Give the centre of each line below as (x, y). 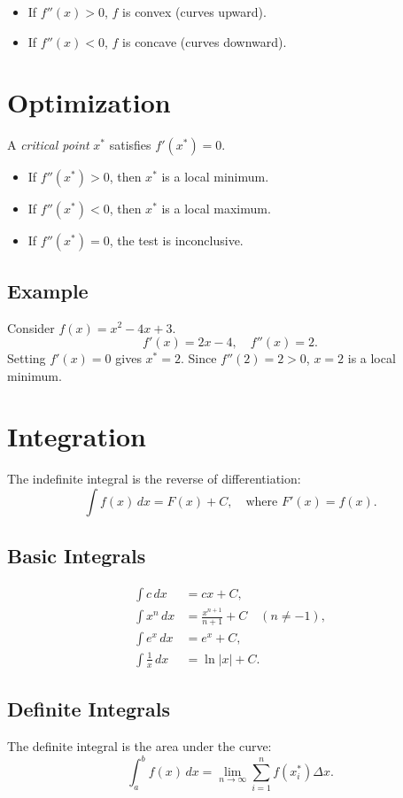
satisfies (130, 145)
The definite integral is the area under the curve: (139, 745)
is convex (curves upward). (194, 12)
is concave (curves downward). (205, 41)
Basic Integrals (77, 556)
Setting (27, 358)
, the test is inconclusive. (176, 240)
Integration (77, 436)
